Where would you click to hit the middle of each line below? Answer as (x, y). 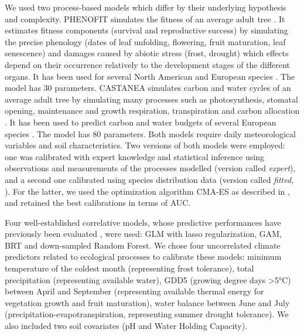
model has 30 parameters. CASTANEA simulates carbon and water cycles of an (148, 88)
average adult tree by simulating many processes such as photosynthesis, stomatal (151, 99)
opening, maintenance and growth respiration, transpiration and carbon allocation (152, 111)
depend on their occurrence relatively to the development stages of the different (147, 64)
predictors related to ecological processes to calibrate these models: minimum (143, 257)
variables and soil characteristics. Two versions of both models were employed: (145, 145)
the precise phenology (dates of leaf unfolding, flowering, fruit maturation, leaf (145, 41)
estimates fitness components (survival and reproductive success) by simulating (146, 30)
